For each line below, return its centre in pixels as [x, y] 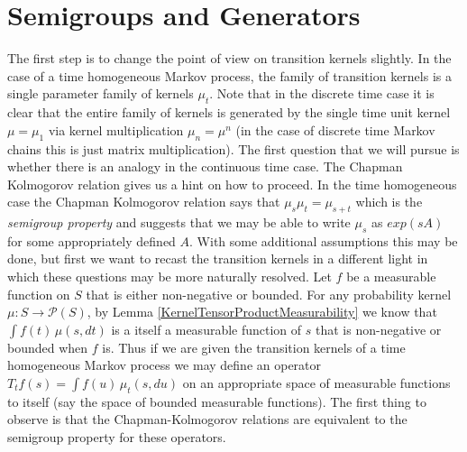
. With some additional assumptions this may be [324, 240]
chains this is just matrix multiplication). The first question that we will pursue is [233, 148]
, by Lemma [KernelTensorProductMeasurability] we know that [262, 312]
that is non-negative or [379, 329]
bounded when [48, 347]
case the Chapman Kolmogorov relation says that [144, 202]
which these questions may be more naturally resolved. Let [169, 277]
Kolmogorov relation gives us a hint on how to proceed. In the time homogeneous [232, 184]
